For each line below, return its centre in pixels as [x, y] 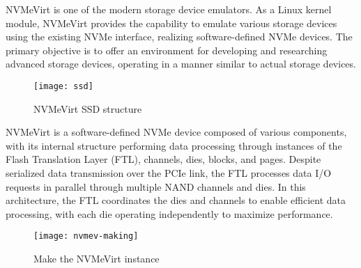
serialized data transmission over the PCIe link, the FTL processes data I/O [169, 173]
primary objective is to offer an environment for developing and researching [167, 50]
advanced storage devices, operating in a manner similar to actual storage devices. [181, 64]
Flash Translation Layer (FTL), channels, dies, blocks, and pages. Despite [163, 159]
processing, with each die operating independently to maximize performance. [169, 213]
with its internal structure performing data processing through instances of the [174, 145]
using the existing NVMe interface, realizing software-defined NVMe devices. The [179, 37]
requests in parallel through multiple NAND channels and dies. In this [156, 186]
